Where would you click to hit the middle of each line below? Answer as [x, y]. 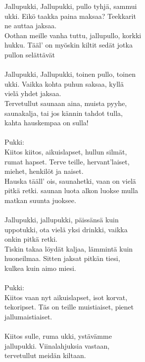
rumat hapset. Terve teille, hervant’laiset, [67, 161]
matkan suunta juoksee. [40, 200]
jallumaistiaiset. [28, 316]
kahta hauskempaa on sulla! [47, 123]
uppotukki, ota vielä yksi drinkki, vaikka [66, 229]
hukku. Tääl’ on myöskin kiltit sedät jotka [69, 45]
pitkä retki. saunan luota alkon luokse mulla [72, 190]
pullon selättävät [30, 54]
